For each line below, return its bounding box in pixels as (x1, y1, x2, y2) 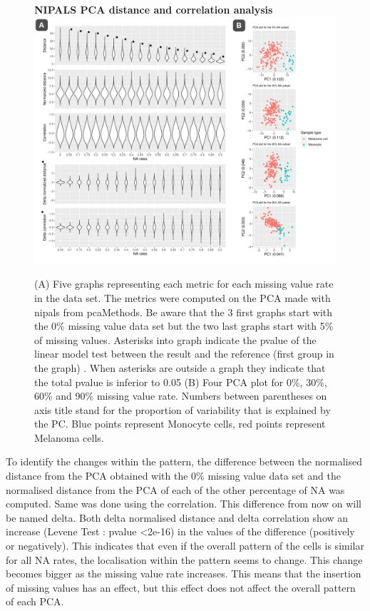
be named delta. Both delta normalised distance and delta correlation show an (6, 510, 349, 525)
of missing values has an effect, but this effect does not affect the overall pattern (6, 580, 356, 595)
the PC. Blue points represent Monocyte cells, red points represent (34, 416, 326, 431)
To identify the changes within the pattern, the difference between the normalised (6, 454, 362, 469)
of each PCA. (6, 594, 64, 609)
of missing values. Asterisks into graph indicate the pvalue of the (34, 332, 317, 347)
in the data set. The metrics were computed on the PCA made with (34, 290, 331, 305)
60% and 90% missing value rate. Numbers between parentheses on (34, 388, 327, 403)
